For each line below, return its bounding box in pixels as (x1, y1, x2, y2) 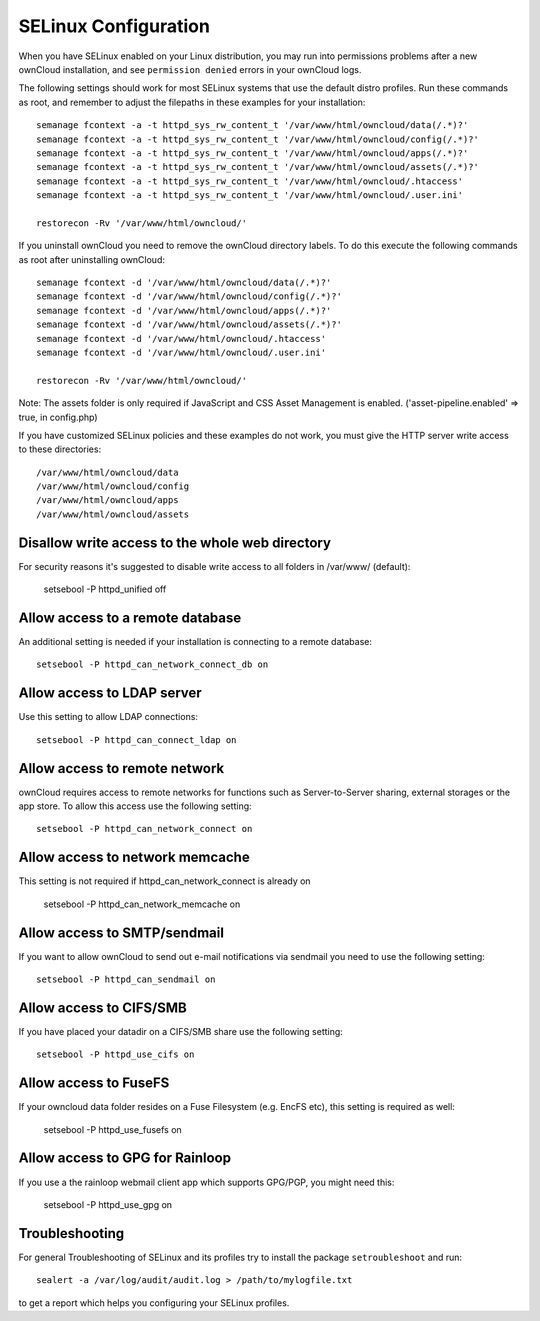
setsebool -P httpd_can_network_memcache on (43, 898, 241, 910)
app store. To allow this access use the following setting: (18, 800, 252, 812)
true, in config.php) (18, 411, 99, 423)
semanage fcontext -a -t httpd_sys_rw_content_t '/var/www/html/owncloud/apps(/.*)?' (36, 147, 469, 159)
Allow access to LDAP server (18, 685, 202, 702)
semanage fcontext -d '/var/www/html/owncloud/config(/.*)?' (36, 291, 342, 302)
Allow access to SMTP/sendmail (18, 924, 225, 941)
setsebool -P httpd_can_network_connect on (36, 823, 253, 835)
